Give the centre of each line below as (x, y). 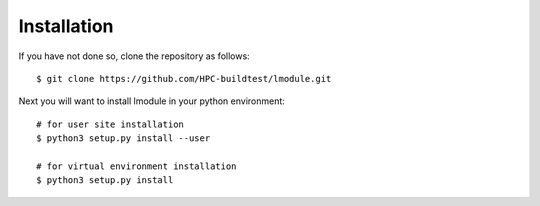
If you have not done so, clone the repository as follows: (134, 56)
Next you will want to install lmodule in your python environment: (151, 101)
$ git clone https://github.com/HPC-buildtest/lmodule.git (184, 78)
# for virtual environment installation (136, 166)
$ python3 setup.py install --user (123, 138)
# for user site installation (110, 124)
